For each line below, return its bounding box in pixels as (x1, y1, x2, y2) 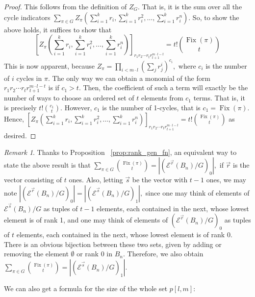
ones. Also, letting (69, 174, 123, 185)
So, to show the (192, 12, 239, 22)
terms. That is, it (193, 93, 245, 103)
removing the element (4, 248, 69, 259)
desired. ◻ (4, 130, 36, 141)
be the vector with (132, 174, 188, 185)
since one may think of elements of (145, 187, 250, 198)
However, (64, 102, 92, 113)
